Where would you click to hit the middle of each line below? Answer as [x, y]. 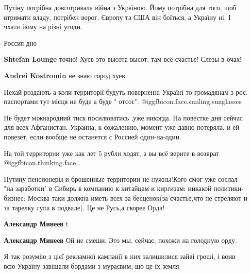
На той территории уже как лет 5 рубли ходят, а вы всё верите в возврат [111, 153]
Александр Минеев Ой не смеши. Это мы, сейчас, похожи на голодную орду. [120, 240]
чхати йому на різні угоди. [43, 26]
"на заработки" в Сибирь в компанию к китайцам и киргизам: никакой [108, 188]
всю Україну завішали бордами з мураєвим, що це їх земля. [92, 265]
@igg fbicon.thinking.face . [42, 163]
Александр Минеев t [36, 224]
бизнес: [15, 197]
